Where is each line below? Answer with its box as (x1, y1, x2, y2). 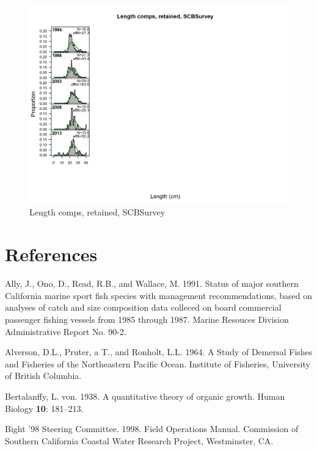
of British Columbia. (5, 369, 82, 382)
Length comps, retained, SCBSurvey (29, 206, 166, 218)
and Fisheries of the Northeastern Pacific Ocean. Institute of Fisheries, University (5, 357, 310, 370)
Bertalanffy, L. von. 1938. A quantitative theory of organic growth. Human (5, 389, 285, 402)
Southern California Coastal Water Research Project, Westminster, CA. (5, 434, 274, 447)
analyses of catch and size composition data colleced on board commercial (5, 301, 282, 314)
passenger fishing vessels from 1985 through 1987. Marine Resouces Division (5, 312, 289, 325)
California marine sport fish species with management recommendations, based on (5, 289, 313, 301)
